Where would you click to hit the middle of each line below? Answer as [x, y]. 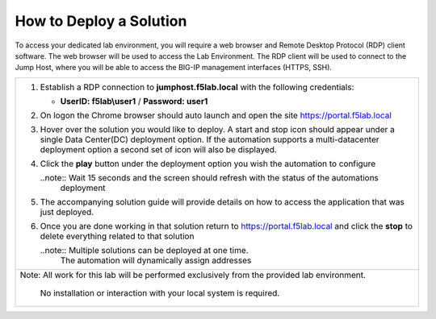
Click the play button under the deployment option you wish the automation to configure [208, 164]
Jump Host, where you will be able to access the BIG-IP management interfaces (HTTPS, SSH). [174, 68]
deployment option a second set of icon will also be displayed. [159, 149]
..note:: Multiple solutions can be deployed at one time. [145, 250]
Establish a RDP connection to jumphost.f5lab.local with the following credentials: [197, 87]
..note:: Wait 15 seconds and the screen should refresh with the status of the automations [210, 177]
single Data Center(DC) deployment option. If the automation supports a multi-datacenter [210, 139]
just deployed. [67, 212]
